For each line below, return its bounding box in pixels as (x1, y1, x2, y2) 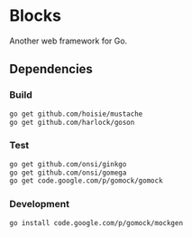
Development (9, 198, 70, 211)
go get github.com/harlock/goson (9, 118, 135, 127)
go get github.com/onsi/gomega (9, 168, 127, 177)
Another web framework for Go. (9, 35, 128, 46)
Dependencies (9, 62, 93, 77)
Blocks (9, 5, 61, 26)
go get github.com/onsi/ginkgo (9, 159, 127, 168)
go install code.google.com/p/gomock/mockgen (9, 218, 183, 227)
